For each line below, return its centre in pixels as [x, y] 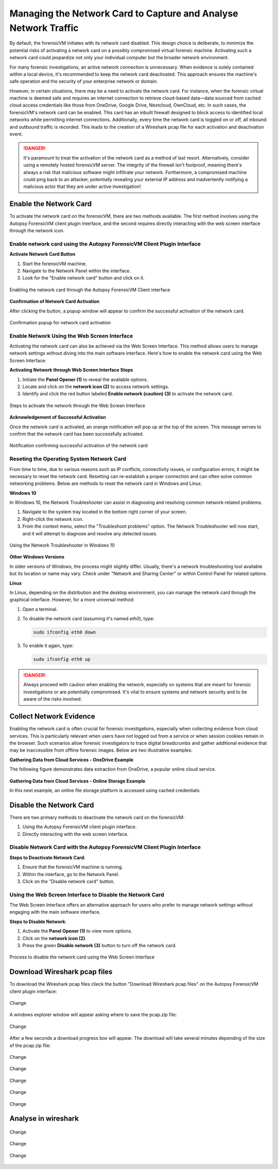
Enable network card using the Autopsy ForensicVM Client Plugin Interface [105, 243]
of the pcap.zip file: [30, 1045]
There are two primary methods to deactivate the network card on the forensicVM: [97, 817]
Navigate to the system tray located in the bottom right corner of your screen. [105, 512]
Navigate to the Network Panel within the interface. [76, 271]
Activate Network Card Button [42, 254]
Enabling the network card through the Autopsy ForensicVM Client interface [90, 290]
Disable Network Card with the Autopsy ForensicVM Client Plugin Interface [105, 847]
